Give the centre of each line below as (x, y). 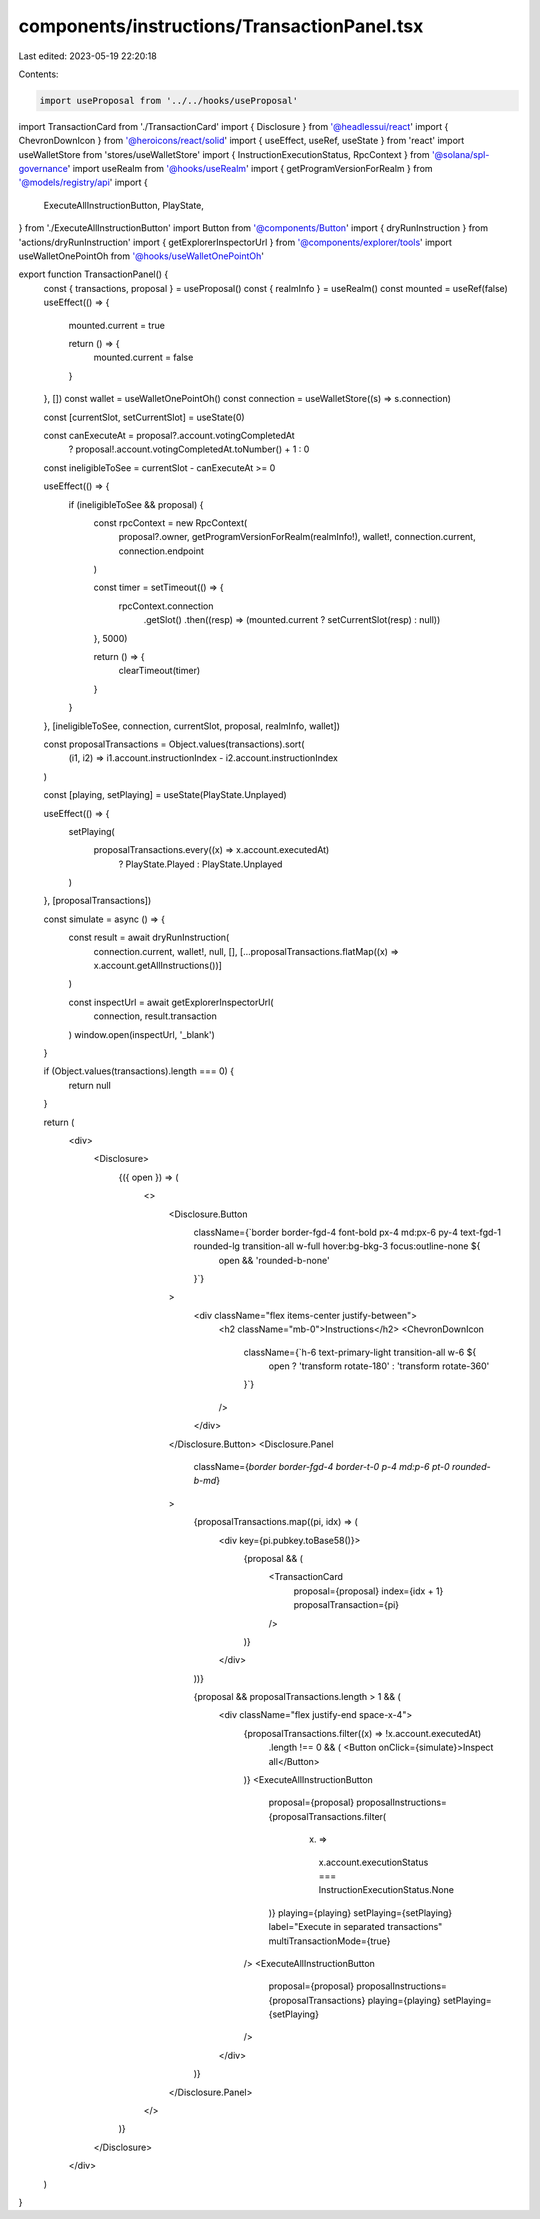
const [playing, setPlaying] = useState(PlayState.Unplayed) (165, 795)
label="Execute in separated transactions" (355, 1927)
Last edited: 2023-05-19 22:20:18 (87, 56)
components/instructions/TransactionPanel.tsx (221, 26)
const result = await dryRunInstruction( (149, 937)
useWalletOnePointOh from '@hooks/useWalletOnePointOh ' (141, 256)
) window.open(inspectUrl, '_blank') (141, 1034)
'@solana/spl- (460, 154)
